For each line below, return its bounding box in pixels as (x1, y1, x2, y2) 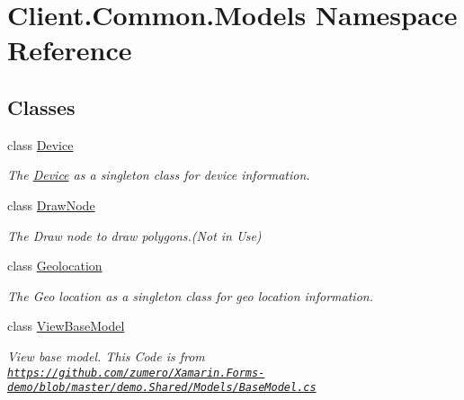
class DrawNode (7, 195, 95, 214)
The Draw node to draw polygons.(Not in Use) (7, 226, 262, 244)
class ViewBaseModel (7, 316, 125, 335)
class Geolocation (7, 256, 103, 275)
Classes (7, 93, 76, 120)
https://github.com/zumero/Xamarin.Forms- (7, 366, 265, 379)
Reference (7, 31, 132, 68)
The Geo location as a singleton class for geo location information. (7, 286, 373, 305)
